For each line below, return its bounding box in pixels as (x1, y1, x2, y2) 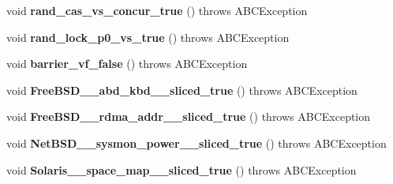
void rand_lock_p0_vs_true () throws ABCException (6, 28, 290, 45)
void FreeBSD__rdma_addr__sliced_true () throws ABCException (6, 108, 371, 125)
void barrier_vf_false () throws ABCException (6, 55, 248, 72)
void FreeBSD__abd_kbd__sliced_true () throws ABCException (6, 81, 357, 98)
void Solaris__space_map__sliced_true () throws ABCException (6, 161, 357, 178)
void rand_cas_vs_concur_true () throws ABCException (6, 2, 308, 18)
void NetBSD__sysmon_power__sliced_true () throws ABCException (6, 134, 387, 151)
